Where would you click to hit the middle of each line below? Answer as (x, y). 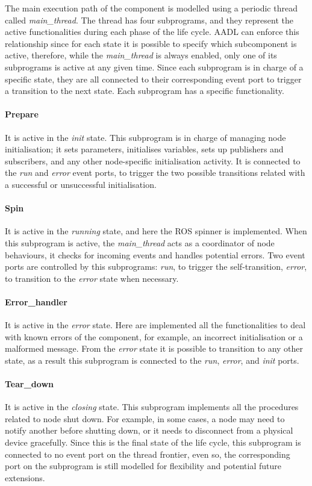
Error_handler (36, 301)
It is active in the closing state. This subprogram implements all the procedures (152, 407)
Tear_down (29, 384)
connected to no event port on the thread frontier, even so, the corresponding (148, 454)
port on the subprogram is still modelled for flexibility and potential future (143, 466)
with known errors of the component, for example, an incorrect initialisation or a (154, 336)
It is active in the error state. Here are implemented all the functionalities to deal (155, 325)
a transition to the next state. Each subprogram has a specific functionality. (145, 91)
